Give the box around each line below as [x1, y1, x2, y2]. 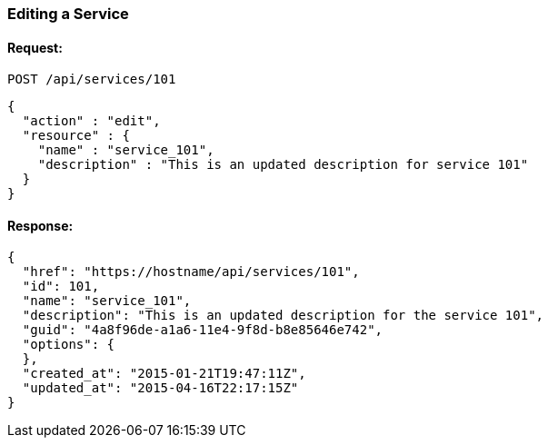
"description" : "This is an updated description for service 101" [37, 157, 529, 173]
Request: [7, 39, 63, 55]
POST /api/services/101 [7, 72, 176, 87]
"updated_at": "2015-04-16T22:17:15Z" [22, 381, 299, 396]
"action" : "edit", [22, 114, 161, 129]
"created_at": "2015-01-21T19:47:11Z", [22, 366, 306, 381]
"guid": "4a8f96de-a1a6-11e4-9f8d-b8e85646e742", [22, 322, 384, 338]
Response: [7, 217, 74, 233]
